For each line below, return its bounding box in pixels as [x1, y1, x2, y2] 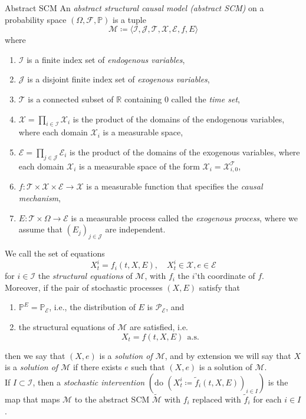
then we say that [5, 349, 65, 361]
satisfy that [199, 281, 241, 293]
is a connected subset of [28, 92, 114, 105]
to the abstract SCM [74, 393, 150, 405]
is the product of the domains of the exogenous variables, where [70, 145, 300, 158]
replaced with [192, 393, 241, 405]
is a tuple [113, 13, 146, 25]
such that [131, 361, 165, 373]
